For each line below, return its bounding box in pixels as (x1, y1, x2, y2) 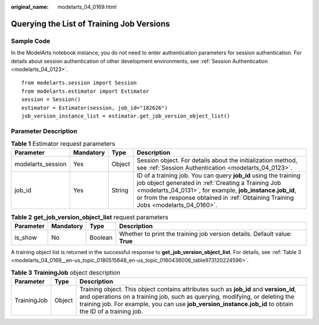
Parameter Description (11, 127, 78, 135)
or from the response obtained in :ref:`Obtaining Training (136, 194, 294, 202)
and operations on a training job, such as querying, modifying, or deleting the (79, 292, 295, 301)
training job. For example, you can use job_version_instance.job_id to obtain (79, 300, 294, 308)
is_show (14, 233, 37, 242)
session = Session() (21, 96, 81, 103)
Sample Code (11, 37, 50, 45)
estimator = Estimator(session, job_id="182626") (21, 104, 168, 111)
